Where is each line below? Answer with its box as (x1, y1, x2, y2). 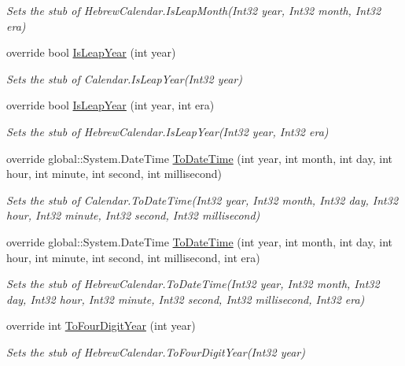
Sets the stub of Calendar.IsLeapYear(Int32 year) (6, 70, 242, 87)
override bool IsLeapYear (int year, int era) (6, 97, 215, 113)
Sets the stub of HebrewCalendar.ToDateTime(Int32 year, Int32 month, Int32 (6, 275, 380, 292)
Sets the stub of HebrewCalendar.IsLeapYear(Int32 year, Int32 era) (6, 123, 329, 139)
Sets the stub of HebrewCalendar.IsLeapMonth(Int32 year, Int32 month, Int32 (6, 2, 381, 18)
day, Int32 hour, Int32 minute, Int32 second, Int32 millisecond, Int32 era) (6, 290, 365, 307)
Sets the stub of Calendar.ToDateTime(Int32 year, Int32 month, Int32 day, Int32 (6, 191, 399, 208)
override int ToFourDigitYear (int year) (6, 317, 196, 334)
